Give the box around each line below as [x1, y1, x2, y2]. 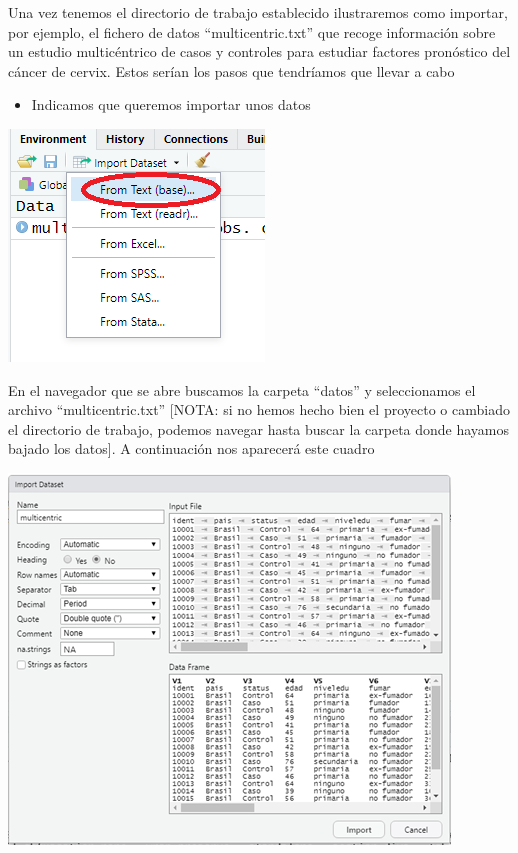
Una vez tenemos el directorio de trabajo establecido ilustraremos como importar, [8, 2, 508, 22]
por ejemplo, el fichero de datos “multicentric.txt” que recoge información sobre [8, 21, 496, 42]
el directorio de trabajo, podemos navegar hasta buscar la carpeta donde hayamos [8, 418, 510, 439]
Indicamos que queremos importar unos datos [31, 94, 311, 115]
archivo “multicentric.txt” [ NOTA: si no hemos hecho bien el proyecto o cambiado [8, 399, 510, 420]
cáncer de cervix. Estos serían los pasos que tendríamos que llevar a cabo [8, 60, 455, 81]
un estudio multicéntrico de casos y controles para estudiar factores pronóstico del [8, 41, 511, 62]
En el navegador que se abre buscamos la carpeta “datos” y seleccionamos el [8, 379, 476, 400]
